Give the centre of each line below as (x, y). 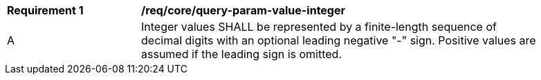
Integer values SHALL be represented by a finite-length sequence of (319, 27)
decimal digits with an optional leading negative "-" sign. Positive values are (339, 40)
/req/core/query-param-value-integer (244, 10)
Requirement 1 (45, 10)
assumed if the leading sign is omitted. (242, 54)
